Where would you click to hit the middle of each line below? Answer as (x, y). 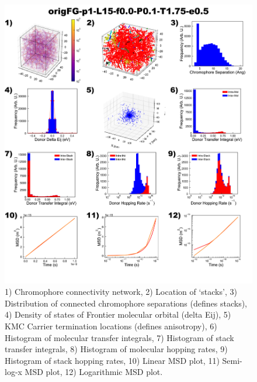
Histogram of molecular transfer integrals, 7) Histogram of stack (119, 337)
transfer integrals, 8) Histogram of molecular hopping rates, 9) (116, 349)
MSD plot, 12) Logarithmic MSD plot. (94, 372)
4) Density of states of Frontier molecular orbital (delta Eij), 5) (118, 314)
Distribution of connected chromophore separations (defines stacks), (126, 303)
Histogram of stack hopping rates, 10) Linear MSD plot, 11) (112, 360)
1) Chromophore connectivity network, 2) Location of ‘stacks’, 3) (121, 292)
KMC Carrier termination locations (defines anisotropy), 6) (111, 326)
